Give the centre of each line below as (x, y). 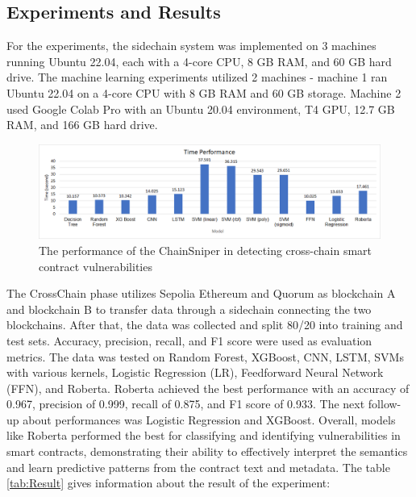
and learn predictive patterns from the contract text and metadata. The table (198, 467)
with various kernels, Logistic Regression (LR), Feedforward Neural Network (195, 372)
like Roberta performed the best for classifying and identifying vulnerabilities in (204, 435)
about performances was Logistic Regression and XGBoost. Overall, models (209, 419)
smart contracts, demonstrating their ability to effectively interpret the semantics (207, 451)
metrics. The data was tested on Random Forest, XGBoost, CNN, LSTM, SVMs (205, 356)
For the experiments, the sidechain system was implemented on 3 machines (191, 46)
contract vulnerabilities (96, 266)
